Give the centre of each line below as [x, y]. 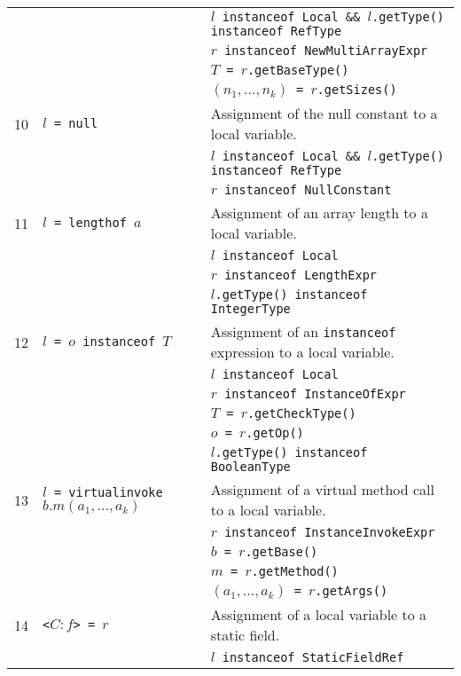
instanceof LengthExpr [301, 275]
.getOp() [275, 433]
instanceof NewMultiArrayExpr [326, 51]
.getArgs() [352, 591]
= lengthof [90, 223]
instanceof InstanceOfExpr [315, 394]
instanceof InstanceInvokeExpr [330, 532]
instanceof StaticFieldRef [313, 657]
